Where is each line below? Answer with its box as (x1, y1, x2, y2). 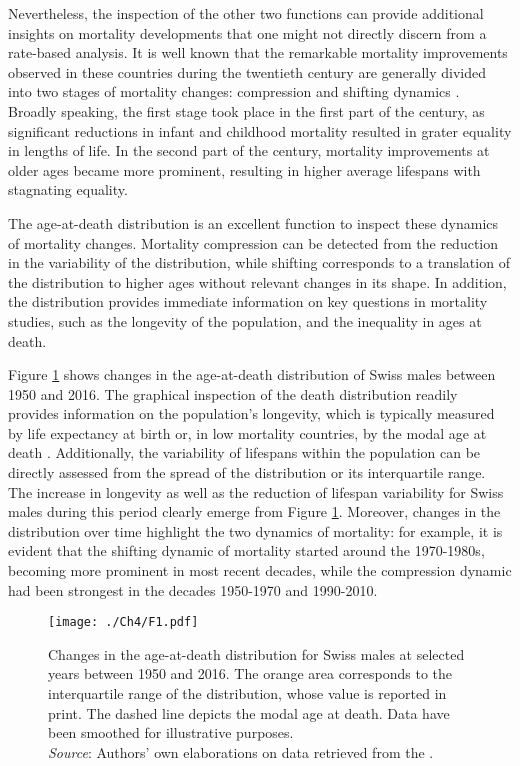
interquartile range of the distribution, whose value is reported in (48, 683, 447, 704)
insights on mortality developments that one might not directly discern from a (8, 22, 487, 43)
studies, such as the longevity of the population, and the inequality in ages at (8, 310, 482, 331)
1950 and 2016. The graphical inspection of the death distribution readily (8, 383, 458, 404)
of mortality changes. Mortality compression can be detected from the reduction (8, 232, 499, 253)
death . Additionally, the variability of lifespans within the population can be (8, 442, 481, 463)
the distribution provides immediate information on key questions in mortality (8, 291, 488, 312)
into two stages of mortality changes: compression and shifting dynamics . (8, 81, 460, 102)
